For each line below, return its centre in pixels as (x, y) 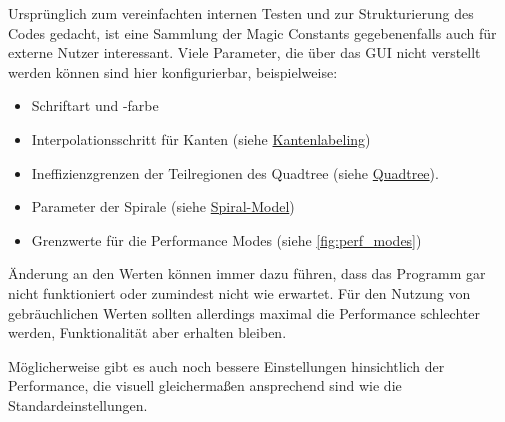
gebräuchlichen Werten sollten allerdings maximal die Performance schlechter (244, 312)
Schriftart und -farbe (95, 105)
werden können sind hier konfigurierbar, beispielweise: (173, 71)
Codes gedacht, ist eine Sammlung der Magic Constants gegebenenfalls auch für (252, 32)
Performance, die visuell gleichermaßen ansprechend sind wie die (205, 385)
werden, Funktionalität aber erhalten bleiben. (147, 332)
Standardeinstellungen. (78, 404)
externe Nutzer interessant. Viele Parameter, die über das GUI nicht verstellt (244, 52)
